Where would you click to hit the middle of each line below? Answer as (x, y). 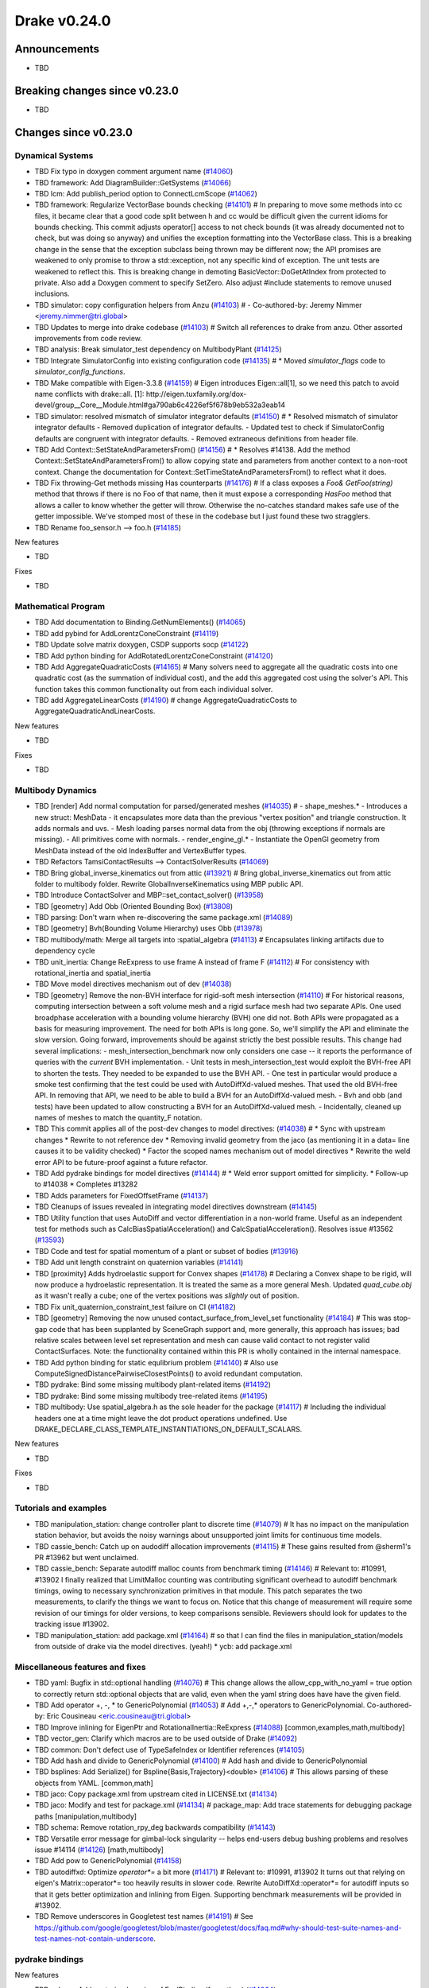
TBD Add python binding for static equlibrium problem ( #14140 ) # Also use (157, 1362)
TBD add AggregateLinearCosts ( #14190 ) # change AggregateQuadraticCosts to (166, 701)
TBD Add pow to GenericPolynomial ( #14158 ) (108, 1861)
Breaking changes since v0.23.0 (97, 90)
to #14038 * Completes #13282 (86, 1184)
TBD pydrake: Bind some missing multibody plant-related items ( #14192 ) (153, 1384)
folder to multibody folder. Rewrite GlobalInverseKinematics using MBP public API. (169, 883)
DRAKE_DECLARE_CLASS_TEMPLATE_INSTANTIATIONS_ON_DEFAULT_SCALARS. (168, 1429)
